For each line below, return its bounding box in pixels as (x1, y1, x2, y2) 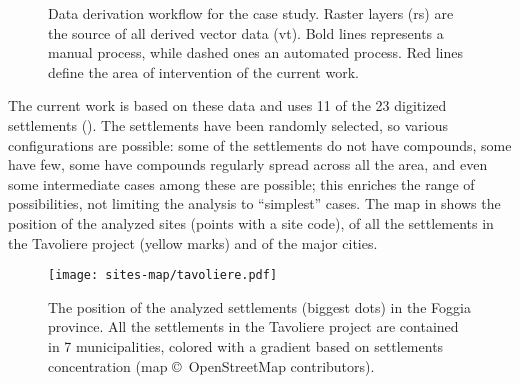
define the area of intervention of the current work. (48, 61, 359, 82)
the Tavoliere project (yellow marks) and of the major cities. (8, 232, 378, 253)
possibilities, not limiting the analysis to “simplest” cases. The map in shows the (8, 193, 501, 214)
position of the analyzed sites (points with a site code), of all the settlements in (8, 212, 494, 233)
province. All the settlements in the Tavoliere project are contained (48, 316, 459, 337)
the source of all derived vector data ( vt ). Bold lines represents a (48, 22, 444, 43)
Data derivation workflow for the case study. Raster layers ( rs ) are (48, 3, 454, 23)
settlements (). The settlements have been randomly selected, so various (8, 114, 448, 135)
